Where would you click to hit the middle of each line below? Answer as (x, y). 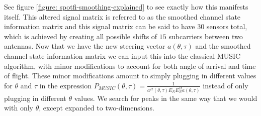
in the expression (65, 85)
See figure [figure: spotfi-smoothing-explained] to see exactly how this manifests (126, 7)
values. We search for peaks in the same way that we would (166, 98)
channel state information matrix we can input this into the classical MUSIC (122, 55)
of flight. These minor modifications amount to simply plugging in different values (130, 76)
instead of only (226, 85)
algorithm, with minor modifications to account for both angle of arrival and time (130, 66)
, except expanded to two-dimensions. (97, 108)
